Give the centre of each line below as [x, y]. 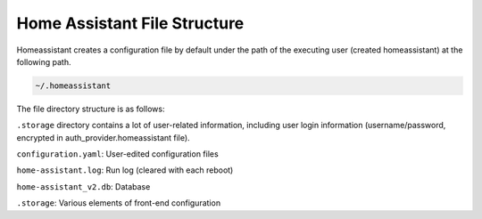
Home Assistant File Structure [130, 23]
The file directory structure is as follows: [91, 109]
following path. [44, 61]
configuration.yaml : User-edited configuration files [117, 154]
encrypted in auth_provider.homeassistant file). [104, 137]
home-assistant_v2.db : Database [83, 186]
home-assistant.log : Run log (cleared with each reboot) [125, 170]
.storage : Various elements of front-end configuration [119, 203]
